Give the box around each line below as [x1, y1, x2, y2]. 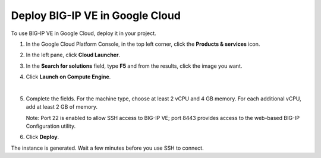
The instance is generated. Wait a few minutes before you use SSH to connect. [11, 144, 204, 151]
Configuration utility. [26, 122, 76, 130]
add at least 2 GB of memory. [26, 103, 98, 110]
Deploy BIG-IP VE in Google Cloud [11, 9, 181, 22]
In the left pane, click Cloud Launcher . [26, 51, 121, 59]
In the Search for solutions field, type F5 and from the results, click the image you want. [26, 62, 243, 69]
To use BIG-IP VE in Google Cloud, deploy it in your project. [11, 30, 157, 37]
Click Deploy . [26, 134, 59, 141]
